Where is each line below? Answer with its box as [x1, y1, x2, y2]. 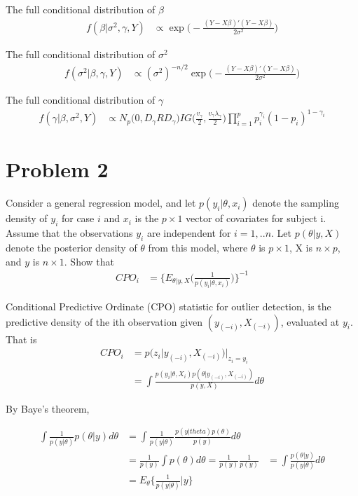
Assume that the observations [6, 226, 133, 240]
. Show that [64, 254, 114, 268]
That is [6, 331, 37, 346]
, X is [289, 240, 313, 254]
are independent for [146, 226, 231, 240]
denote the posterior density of [6, 240, 137, 254]
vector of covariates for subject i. [186, 211, 326, 226]
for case [61, 211, 95, 226]
